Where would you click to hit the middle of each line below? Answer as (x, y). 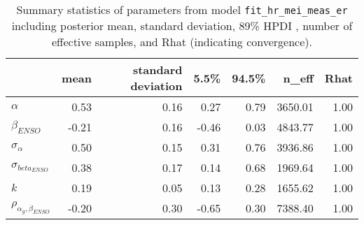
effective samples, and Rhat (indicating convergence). (182, 42)
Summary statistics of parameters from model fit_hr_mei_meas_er (182, 9)
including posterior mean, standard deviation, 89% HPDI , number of (182, 26)
